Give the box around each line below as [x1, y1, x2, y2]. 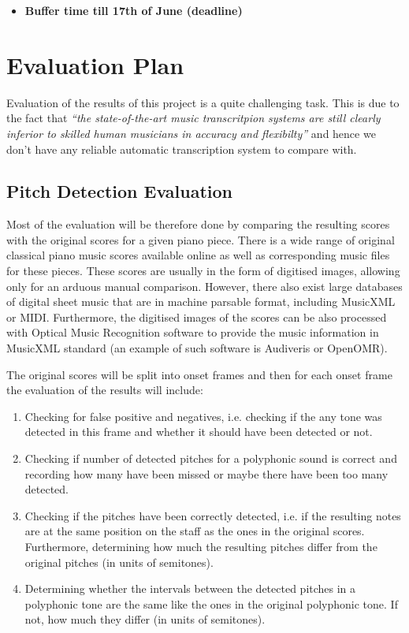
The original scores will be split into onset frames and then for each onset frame [6, 366, 392, 382]
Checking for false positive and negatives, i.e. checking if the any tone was [24, 408, 382, 424]
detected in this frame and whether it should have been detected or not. [24, 423, 373, 440]
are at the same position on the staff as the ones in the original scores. [24, 523, 365, 539]
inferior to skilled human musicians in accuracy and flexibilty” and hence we [6, 125, 376, 141]
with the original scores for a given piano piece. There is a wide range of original [6, 231, 395, 248]
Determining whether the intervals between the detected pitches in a [24, 580, 356, 597]
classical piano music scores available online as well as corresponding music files [6, 247, 390, 263]
